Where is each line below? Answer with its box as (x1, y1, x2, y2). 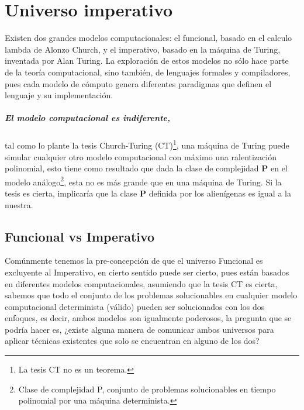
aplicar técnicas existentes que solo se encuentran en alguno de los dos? (5, 335, 260, 347)
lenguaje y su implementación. (5, 89, 113, 101)
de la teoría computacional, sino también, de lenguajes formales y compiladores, (5, 66, 291, 78)
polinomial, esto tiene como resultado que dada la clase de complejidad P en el (5, 162, 288, 174)
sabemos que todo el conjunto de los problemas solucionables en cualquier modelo (5, 289, 298, 301)
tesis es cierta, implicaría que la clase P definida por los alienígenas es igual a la (5, 187, 291, 199)
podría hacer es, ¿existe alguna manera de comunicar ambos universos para (5, 323, 274, 335)
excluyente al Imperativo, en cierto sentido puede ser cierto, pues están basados (5, 266, 289, 278)
